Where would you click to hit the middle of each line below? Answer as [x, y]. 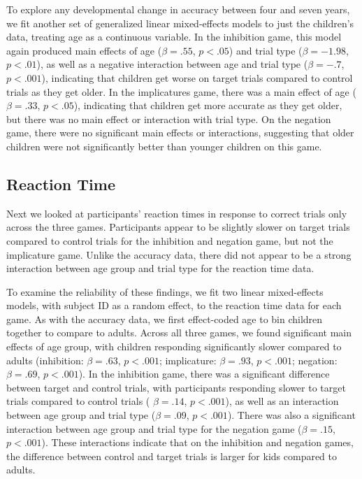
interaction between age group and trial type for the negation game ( [154, 428]
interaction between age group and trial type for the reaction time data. [160, 268]
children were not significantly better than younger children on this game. [164, 146]
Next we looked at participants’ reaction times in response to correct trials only [177, 213]
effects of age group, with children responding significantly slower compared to [174, 346]
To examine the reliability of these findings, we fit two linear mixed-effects [165, 291]
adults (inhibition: [45, 360]
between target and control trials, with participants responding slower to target [176, 387]
